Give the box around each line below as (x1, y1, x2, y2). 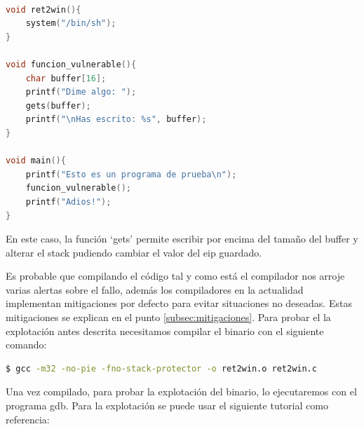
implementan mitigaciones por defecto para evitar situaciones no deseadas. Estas (6, 296, 352, 311)
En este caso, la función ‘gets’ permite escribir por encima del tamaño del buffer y (6, 231, 358, 246)
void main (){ (6, 156, 66, 166)
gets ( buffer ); (25, 100, 91, 111)
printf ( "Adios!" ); (25, 196, 112, 207)
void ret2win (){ (6, 4, 81, 15)
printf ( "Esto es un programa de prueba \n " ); (25, 169, 237, 179)
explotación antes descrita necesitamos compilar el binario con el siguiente (6, 323, 324, 338)
